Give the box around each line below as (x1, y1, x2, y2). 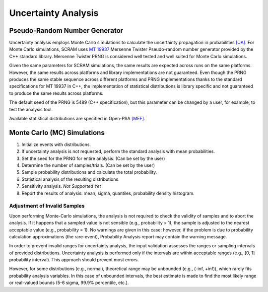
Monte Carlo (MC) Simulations (9, 128, 105, 137)
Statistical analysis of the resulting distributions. (21, 176, 120, 182)
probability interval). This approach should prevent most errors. (9, 257, 139, 263)
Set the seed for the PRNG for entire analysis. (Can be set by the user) (21, 155, 165, 161)
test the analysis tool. (9, 106, 53, 112)
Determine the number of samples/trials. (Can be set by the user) (21, 162, 155, 168)
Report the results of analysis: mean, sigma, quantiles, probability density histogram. (21, 190, 195, 196)
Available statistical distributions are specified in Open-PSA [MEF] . (9, 115, 145, 121)
